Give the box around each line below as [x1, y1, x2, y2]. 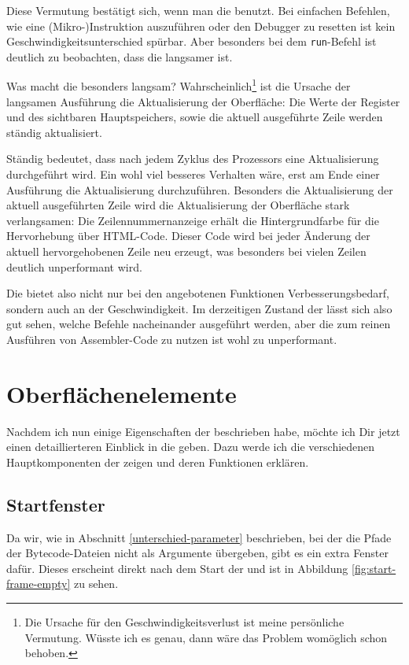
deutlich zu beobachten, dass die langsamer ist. [6, 48, 233, 65]
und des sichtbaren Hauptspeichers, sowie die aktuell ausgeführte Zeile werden [6, 109, 383, 125]
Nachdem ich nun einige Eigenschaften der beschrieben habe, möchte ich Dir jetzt [6, 423, 400, 439]
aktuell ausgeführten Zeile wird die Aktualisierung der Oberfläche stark [6, 197, 350, 213]
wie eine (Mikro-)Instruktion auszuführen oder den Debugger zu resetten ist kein [6, 17, 396, 34]
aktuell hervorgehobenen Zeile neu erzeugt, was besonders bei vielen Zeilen [6, 243, 367, 260]
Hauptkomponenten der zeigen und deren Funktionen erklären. [6, 453, 309, 470]
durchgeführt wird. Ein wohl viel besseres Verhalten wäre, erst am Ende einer [6, 166, 380, 183]
